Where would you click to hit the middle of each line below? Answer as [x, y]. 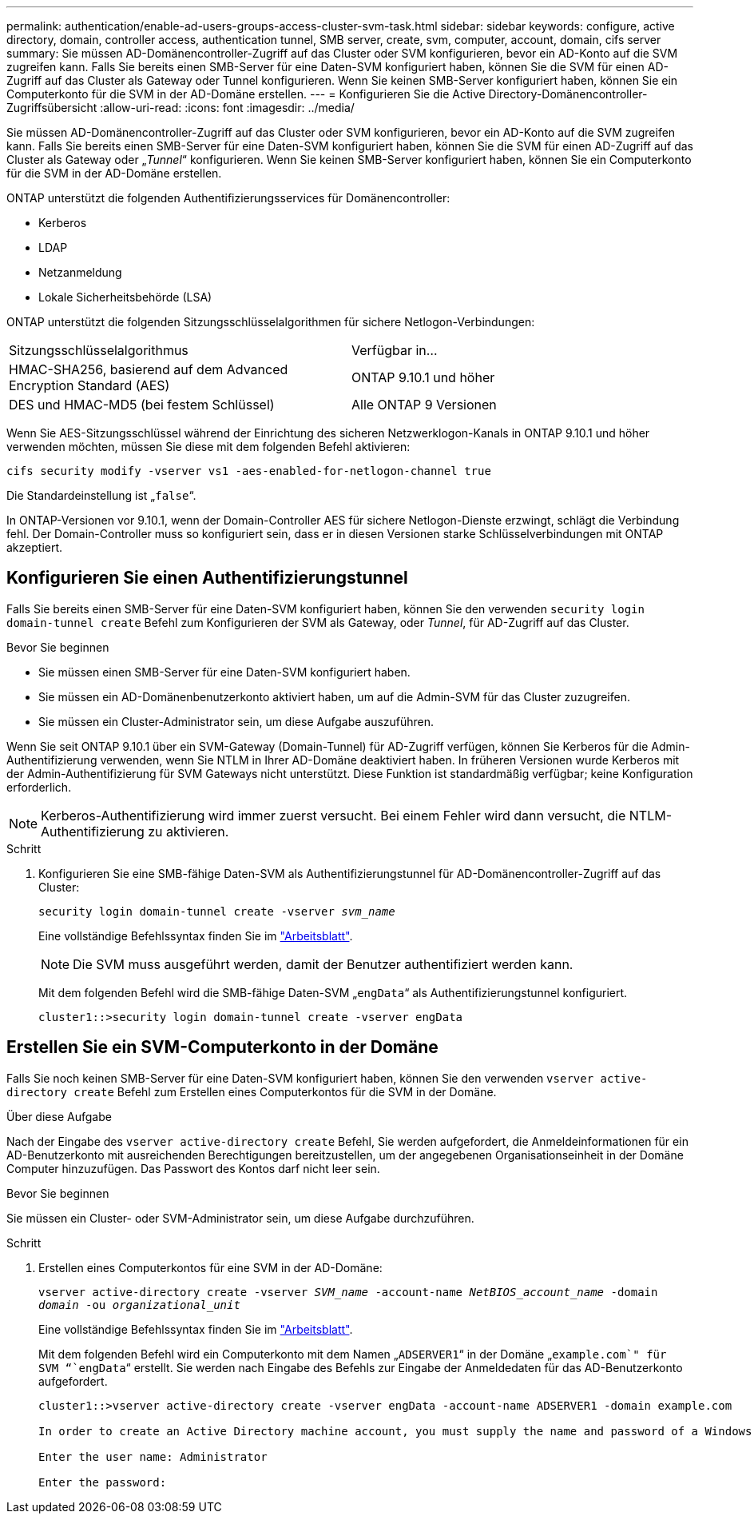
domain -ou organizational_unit [139, 1305]
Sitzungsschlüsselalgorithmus [99, 350]
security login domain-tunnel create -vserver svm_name [217, 911]
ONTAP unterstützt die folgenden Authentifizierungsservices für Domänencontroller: [228, 198]
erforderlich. [39, 787]
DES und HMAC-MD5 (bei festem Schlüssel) [142, 405]
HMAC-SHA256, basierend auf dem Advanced [149, 369]
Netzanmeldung [80, 272]
